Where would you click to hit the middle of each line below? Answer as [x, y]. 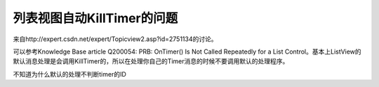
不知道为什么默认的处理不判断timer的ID [69, 74]
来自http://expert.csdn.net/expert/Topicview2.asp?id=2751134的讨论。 [115, 39]
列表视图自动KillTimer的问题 [95, 18]
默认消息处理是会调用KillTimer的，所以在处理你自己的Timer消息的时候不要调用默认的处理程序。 [151, 61]
